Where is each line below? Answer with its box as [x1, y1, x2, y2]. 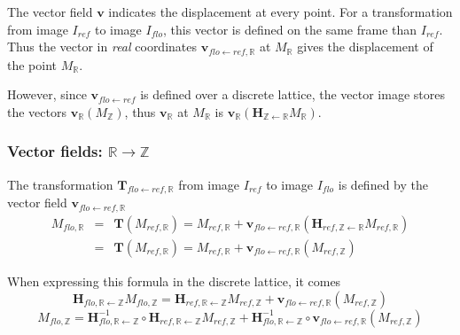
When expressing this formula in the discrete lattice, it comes [7, 271, 341, 290]
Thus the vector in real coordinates [7, 37, 198, 56]
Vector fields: [7, 140, 103, 162]
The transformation [7, 175, 113, 193]
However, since [7, 85, 87, 104]
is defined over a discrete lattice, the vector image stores [140, 85, 445, 104]
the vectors [7, 102, 66, 121]
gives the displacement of [297, 37, 433, 56]
